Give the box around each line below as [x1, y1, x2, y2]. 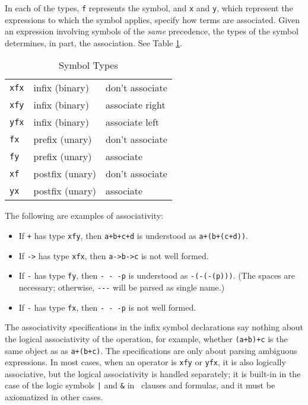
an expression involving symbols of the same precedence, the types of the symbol [5, 25, 299, 37]
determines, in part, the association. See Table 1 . [5, 36, 182, 49]
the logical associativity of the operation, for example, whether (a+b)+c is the [5, 332, 288, 345]
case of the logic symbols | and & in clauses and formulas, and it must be [5, 379, 275, 391]
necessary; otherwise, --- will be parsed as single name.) [18, 281, 225, 293]
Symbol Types [59, 58, 118, 72]
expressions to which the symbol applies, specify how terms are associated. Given [5, 13, 300, 25]
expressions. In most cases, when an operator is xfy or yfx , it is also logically [5, 356, 286, 368]
